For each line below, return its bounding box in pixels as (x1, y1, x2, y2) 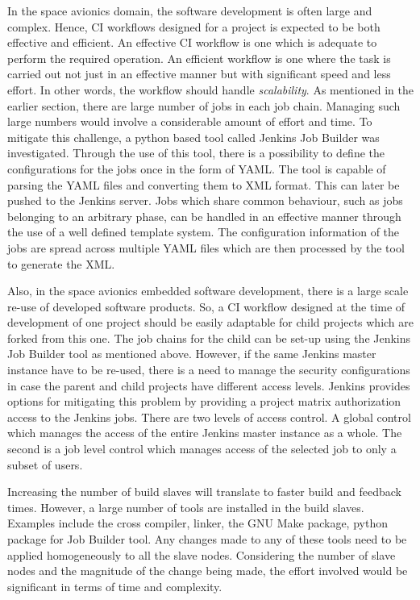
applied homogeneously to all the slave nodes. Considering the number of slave (7, 546, 396, 563)
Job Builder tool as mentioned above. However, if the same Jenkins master (7, 345, 376, 362)
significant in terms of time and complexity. (7, 577, 222, 594)
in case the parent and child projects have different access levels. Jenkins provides (7, 377, 410, 394)
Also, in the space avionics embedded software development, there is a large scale (7, 282, 409, 299)
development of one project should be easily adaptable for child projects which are (7, 314, 414, 331)
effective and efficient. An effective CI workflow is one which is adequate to (7, 34, 377, 51)
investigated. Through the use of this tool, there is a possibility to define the (7, 144, 385, 161)
